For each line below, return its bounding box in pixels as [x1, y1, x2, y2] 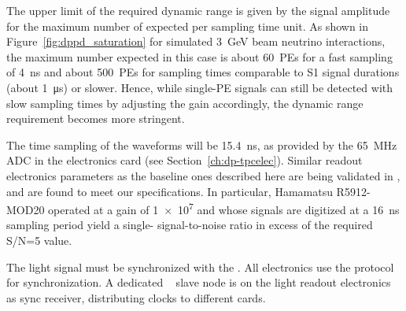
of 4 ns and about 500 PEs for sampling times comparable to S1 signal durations [6, 64, 400, 80]
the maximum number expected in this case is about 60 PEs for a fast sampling [6, 48, 393, 65]
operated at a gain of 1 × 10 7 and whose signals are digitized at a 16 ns [48, 199, 400, 217]
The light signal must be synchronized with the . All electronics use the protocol [6, 258, 394, 275]
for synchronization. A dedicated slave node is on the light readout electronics [6, 274, 391, 291]
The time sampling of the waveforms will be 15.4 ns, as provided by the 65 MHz [6, 136, 397, 153]
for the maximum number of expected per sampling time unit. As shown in [6, 17, 369, 34]
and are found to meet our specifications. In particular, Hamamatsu [6, 183, 333, 199]
